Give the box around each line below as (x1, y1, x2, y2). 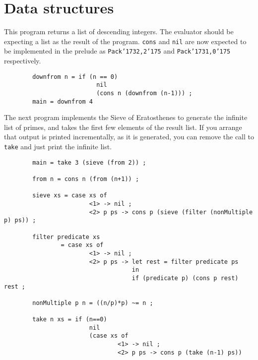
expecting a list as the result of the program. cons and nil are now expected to (4, 36, 247, 46)
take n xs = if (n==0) (32, 316, 107, 323)
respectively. (4, 56, 41, 66)
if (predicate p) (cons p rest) (131, 274, 239, 282)
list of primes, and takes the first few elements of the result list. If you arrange (4, 121, 242, 132)
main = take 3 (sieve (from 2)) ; (32, 159, 146, 166)
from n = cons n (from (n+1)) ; (32, 176, 139, 182)
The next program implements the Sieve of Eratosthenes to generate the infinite (4, 112, 248, 122)
